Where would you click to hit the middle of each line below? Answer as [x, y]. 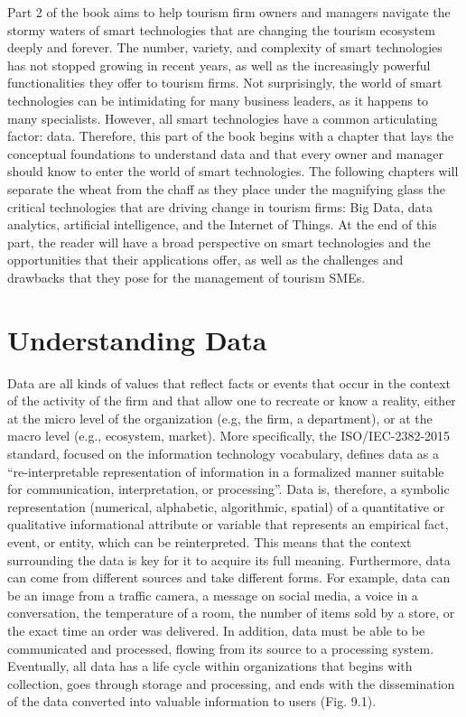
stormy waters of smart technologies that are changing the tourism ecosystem [221, 29]
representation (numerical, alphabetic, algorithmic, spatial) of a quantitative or [226, 506]
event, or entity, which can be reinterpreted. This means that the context [210, 541]
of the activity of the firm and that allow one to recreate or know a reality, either [232, 400]
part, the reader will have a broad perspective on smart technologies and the [219, 242]
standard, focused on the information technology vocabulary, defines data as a [224, 453]
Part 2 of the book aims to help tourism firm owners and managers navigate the [229, 12]
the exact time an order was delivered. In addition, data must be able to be [216, 630]
